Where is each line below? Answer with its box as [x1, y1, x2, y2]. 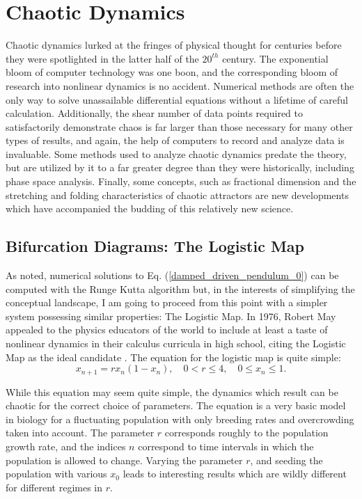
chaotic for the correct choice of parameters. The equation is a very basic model [6, 398, 346, 413]
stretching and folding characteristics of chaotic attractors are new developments [6, 187, 349, 202]
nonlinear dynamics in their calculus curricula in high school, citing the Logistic [6, 336, 346, 351]
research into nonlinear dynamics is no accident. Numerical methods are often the [6, 78, 354, 93]
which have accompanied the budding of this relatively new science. [6, 201, 294, 216]
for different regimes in [6, 480, 103, 494]
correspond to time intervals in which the [138, 439, 314, 454]
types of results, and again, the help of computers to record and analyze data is [6, 133, 345, 148]
